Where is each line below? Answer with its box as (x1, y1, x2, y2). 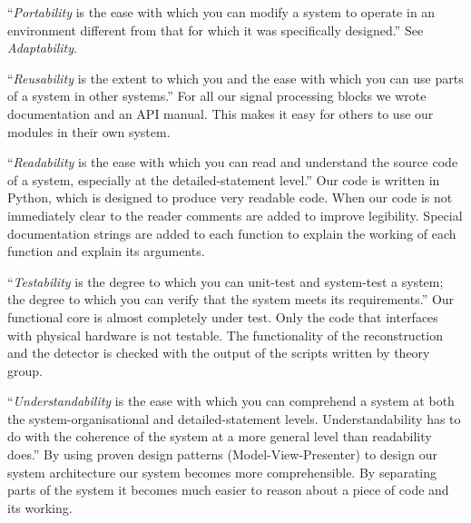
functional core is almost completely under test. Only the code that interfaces (7, 307, 438, 326)
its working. (7, 498, 73, 517)
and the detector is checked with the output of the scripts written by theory (7, 343, 430, 362)
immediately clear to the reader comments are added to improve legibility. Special (7, 205, 463, 224)
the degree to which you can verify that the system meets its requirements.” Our (7, 290, 455, 309)
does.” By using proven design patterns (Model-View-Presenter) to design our (7, 445, 437, 464)
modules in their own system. (7, 122, 171, 141)
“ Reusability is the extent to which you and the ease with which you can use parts (7, 68, 464, 87)
